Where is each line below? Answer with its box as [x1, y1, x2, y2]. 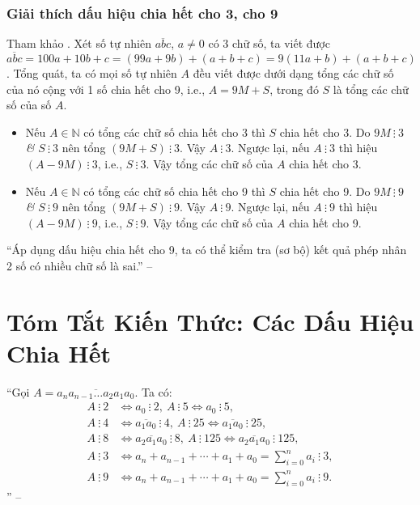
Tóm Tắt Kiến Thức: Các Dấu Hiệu [6, 304, 414, 337]
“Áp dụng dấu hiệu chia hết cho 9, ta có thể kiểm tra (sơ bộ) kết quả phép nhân [6, 241, 407, 258]
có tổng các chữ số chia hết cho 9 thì [83, 182, 265, 199]
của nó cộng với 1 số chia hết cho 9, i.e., [6, 80, 206, 97]
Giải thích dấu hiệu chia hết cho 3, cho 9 [6, 2, 278, 23]
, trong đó [269, 80, 319, 97]
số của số [6, 96, 52, 113]
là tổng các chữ [333, 80, 409, 97]
